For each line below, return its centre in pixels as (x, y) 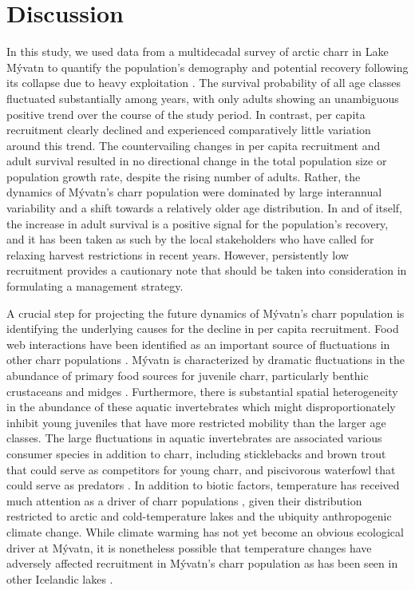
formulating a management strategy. (95, 286)
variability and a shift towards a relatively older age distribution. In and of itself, (205, 208)
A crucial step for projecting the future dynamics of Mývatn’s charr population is (206, 313)
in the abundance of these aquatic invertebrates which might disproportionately (201, 407)
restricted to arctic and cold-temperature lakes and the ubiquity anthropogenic (199, 516)
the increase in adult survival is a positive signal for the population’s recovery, (198, 223)
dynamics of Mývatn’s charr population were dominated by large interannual (194, 192)
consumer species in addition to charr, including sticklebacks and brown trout (196, 453)
